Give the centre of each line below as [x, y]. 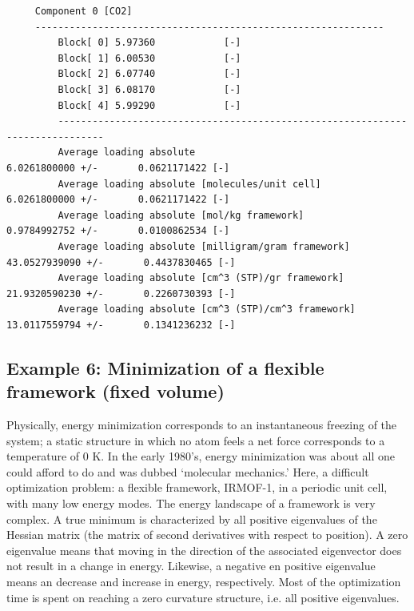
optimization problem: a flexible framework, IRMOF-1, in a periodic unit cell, [197, 487]
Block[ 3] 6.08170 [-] [149, 89]
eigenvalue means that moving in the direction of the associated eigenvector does [204, 550]
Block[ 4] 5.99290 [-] [149, 105]
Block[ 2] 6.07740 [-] [149, 74]
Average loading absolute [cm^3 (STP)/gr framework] [201, 278]
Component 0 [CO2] [84, 11]
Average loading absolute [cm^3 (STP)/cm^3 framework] [207, 310]
